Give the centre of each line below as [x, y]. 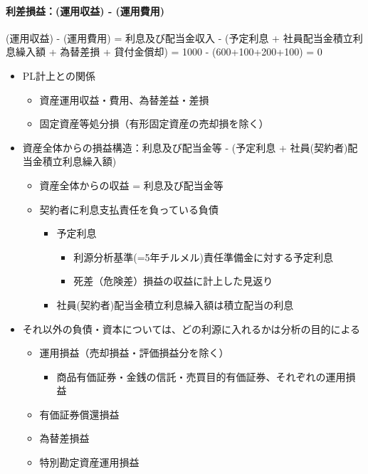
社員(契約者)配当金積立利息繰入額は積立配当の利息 [175, 304]
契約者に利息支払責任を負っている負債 [129, 209]
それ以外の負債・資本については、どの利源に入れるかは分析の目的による [191, 328]
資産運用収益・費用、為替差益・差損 [124, 99]
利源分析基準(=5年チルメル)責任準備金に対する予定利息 [203, 257]
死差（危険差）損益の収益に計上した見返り [173, 281]
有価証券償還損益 [79, 414]
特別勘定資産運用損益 [89, 462]
